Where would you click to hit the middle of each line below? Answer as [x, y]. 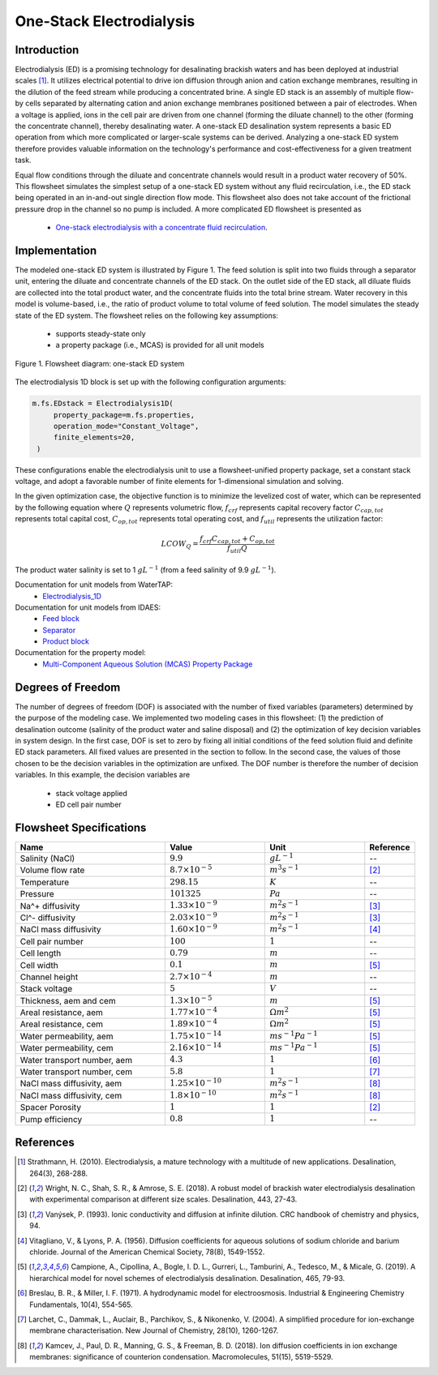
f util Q [237, 549]
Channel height [49, 977]
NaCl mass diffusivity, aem [71, 1084]
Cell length [41, 953]
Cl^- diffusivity [48, 918]
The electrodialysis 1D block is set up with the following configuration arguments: [151, 382]
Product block [66, 641]
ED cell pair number [88, 804]
